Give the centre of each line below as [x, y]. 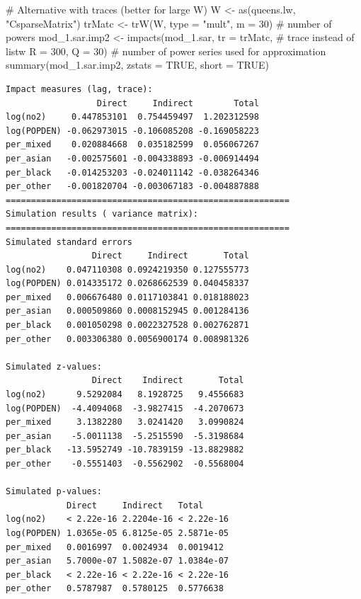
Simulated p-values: [54, 492]
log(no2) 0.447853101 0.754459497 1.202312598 [132, 117]
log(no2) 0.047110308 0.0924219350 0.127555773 [127, 269]
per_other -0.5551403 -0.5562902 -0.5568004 [125, 464]
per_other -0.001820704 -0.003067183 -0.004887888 [132, 187]
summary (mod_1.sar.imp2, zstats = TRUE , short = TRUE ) [137, 65]
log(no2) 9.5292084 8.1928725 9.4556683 [125, 395]
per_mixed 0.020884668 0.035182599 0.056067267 [132, 145]
